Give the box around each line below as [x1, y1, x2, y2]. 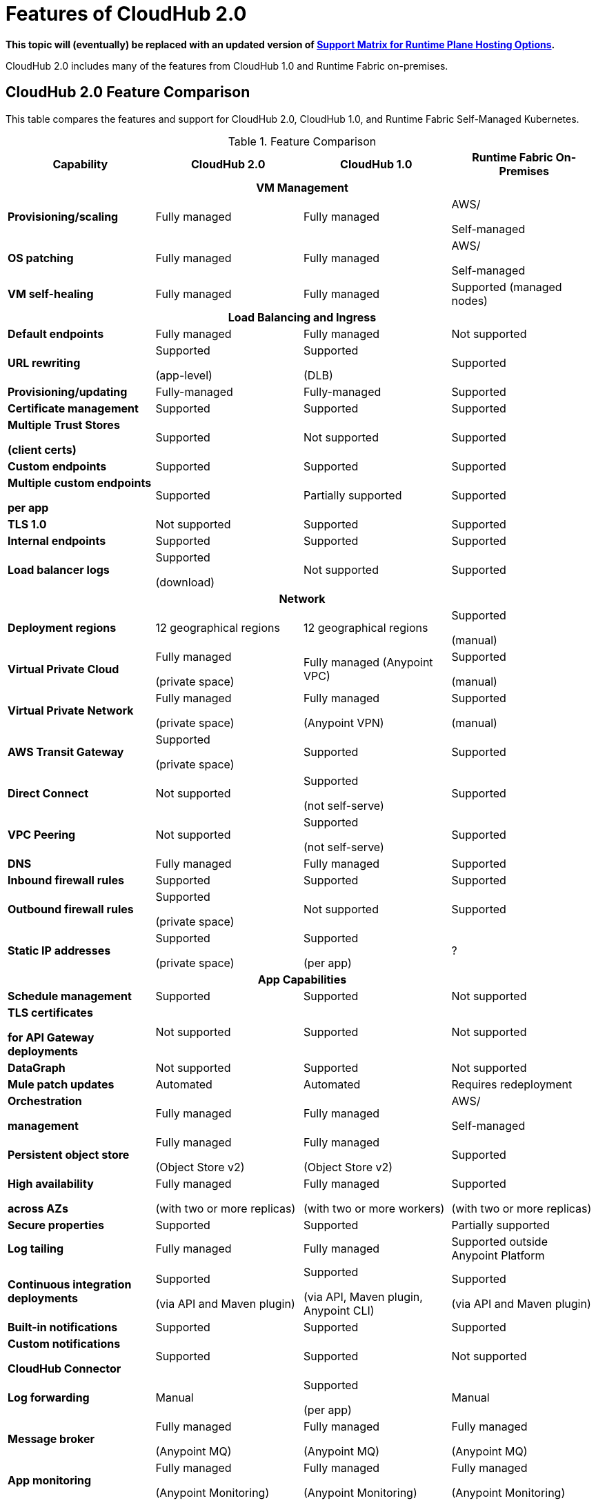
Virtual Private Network [8, 703, 134, 717]
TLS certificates [8, 1005, 93, 1019]
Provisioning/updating [8, 384, 128, 399]
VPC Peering [8, 827, 76, 842]
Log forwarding [8, 1390, 90, 1404]
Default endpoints [8, 326, 104, 341]
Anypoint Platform [451, 1248, 545, 1262]
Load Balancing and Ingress [228, 310, 377, 324]
